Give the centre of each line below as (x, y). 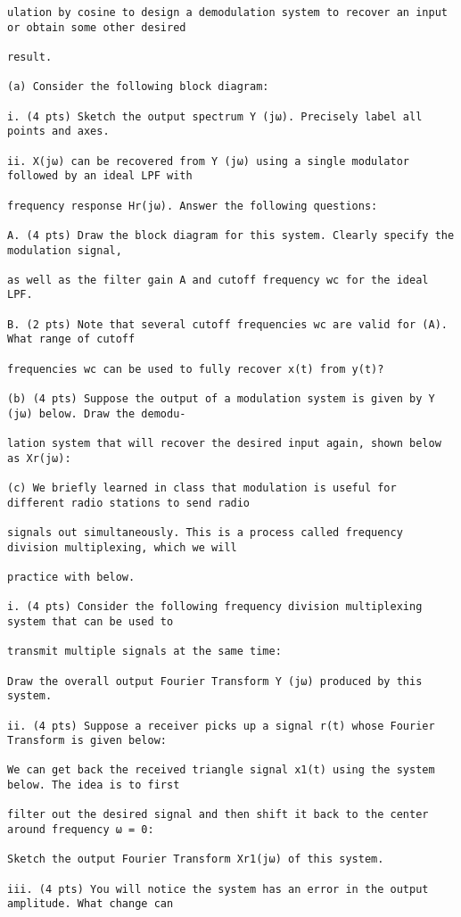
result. (30, 57)
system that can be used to (91, 621)
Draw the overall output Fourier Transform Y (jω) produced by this (215, 681)
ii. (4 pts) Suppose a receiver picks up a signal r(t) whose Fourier (221, 726)
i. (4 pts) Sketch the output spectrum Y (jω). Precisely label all (215, 116)
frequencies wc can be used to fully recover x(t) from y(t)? (196, 369)
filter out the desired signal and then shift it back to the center (218, 815)
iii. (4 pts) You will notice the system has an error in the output (218, 889)
